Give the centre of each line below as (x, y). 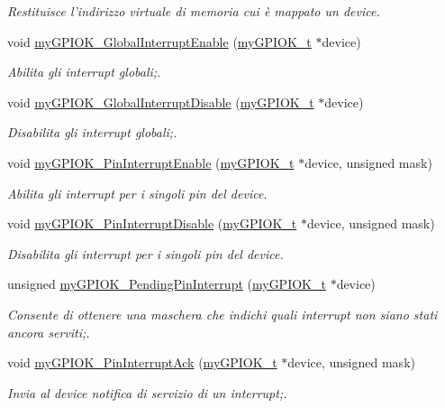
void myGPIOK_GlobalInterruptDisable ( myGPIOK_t (161, 102)
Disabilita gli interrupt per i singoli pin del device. (145, 253)
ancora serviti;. (49, 332)
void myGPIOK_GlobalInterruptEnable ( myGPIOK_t (159, 41)
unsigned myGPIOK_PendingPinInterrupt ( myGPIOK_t (167, 284)
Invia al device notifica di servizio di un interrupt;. (147, 392)
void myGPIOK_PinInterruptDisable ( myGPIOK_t (152, 223)
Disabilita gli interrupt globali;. (92, 132)
